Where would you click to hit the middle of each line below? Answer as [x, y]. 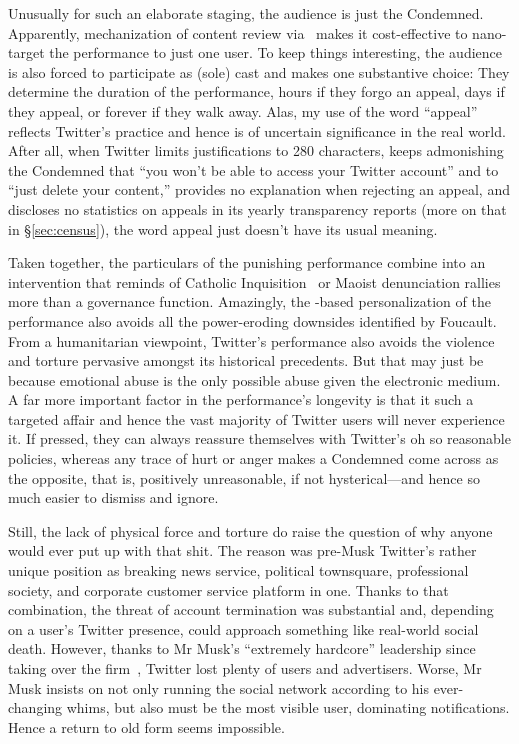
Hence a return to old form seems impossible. [146, 726]
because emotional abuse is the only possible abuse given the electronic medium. [254, 379]
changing [35, 707]
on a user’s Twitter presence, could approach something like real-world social [243, 628]
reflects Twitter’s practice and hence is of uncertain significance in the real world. [257, 130]
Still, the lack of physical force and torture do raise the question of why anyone [250, 530]
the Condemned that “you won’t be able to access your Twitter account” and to [253, 169]
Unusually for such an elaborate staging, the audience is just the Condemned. [246, 13]
